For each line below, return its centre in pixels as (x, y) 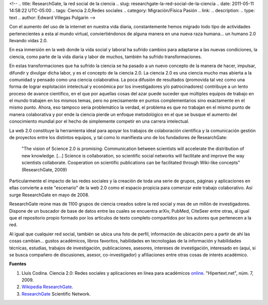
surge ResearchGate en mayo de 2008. (49, 195)
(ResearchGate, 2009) (44, 169)
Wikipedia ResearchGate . (47, 287)
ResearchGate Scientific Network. (56, 294)
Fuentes (18, 264)
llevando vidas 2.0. (29, 40)
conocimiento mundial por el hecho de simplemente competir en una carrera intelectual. (99, 121)
